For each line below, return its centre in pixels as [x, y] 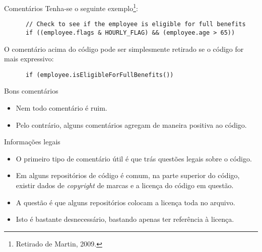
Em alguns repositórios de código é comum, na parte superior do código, [128, 175]
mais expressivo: [29, 59]
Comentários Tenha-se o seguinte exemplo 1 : [71, 7]
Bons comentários [31, 91]
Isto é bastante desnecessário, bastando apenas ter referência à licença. [125, 219]
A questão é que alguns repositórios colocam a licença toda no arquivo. [125, 202]
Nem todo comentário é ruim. [61, 108]
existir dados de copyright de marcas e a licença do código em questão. [125, 185]
